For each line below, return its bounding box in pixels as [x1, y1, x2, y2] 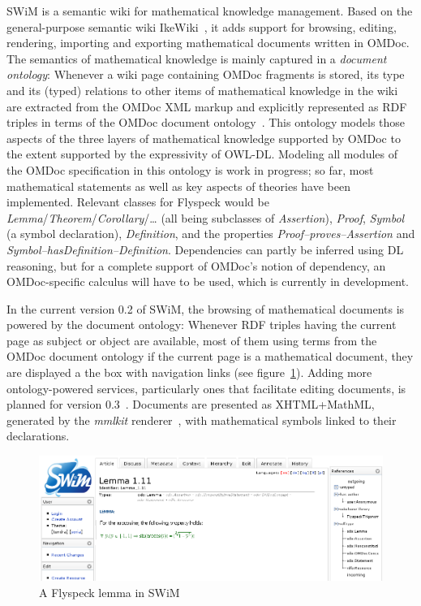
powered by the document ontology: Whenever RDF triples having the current [6, 316, 397, 333]
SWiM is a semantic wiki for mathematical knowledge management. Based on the [6, 2, 413, 19]
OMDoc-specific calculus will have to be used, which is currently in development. [6, 273, 410, 290]
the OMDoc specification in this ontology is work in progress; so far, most [6, 161, 374, 178]
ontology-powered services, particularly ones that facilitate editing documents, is [6, 379, 406, 396]
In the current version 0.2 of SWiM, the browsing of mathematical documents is [6, 300, 405, 317]
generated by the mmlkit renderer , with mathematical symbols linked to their [6, 411, 397, 428]
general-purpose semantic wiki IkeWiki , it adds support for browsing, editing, [6, 18, 397, 35]
